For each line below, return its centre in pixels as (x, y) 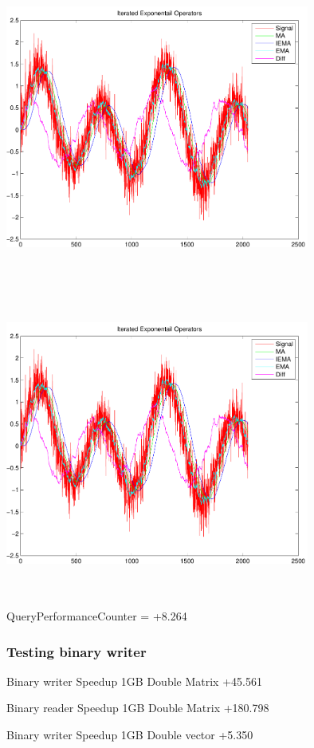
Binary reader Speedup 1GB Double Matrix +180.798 (138, 708)
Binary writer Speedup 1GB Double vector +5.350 (130, 735)
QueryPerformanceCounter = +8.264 (97, 616)
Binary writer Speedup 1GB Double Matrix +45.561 (134, 681)
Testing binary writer (77, 651)
